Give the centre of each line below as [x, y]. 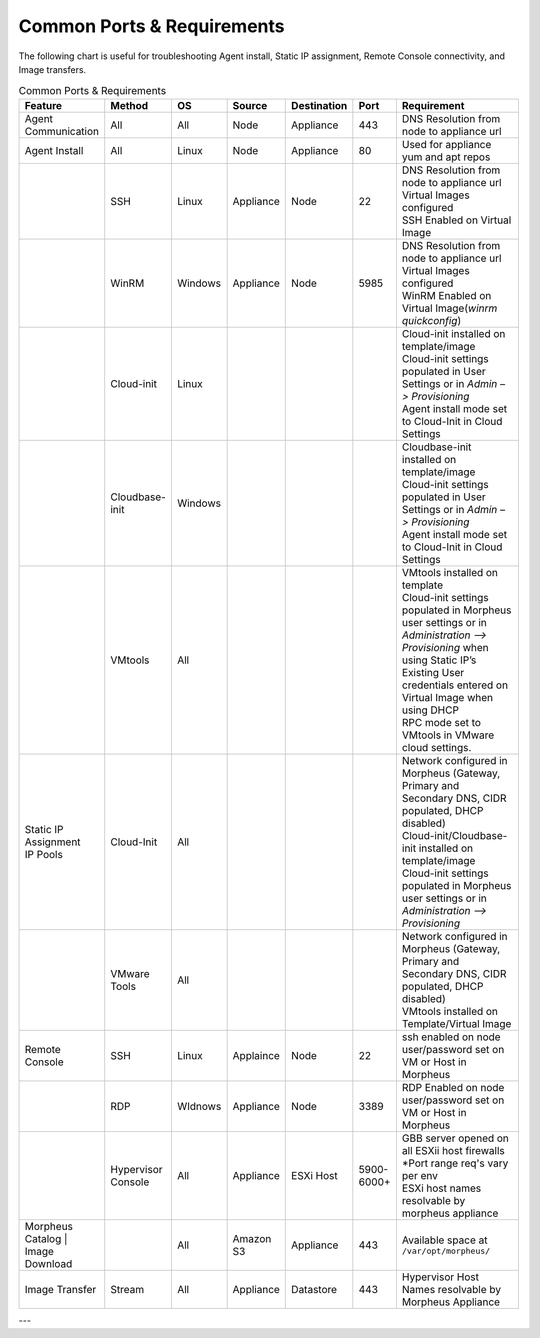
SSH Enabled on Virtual [456, 220]
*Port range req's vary [455, 1163]
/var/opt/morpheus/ [446, 1251]
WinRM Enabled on [446, 295]
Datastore [314, 1289]
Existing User [433, 672]
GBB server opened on [455, 1138]
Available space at [444, 1240]
